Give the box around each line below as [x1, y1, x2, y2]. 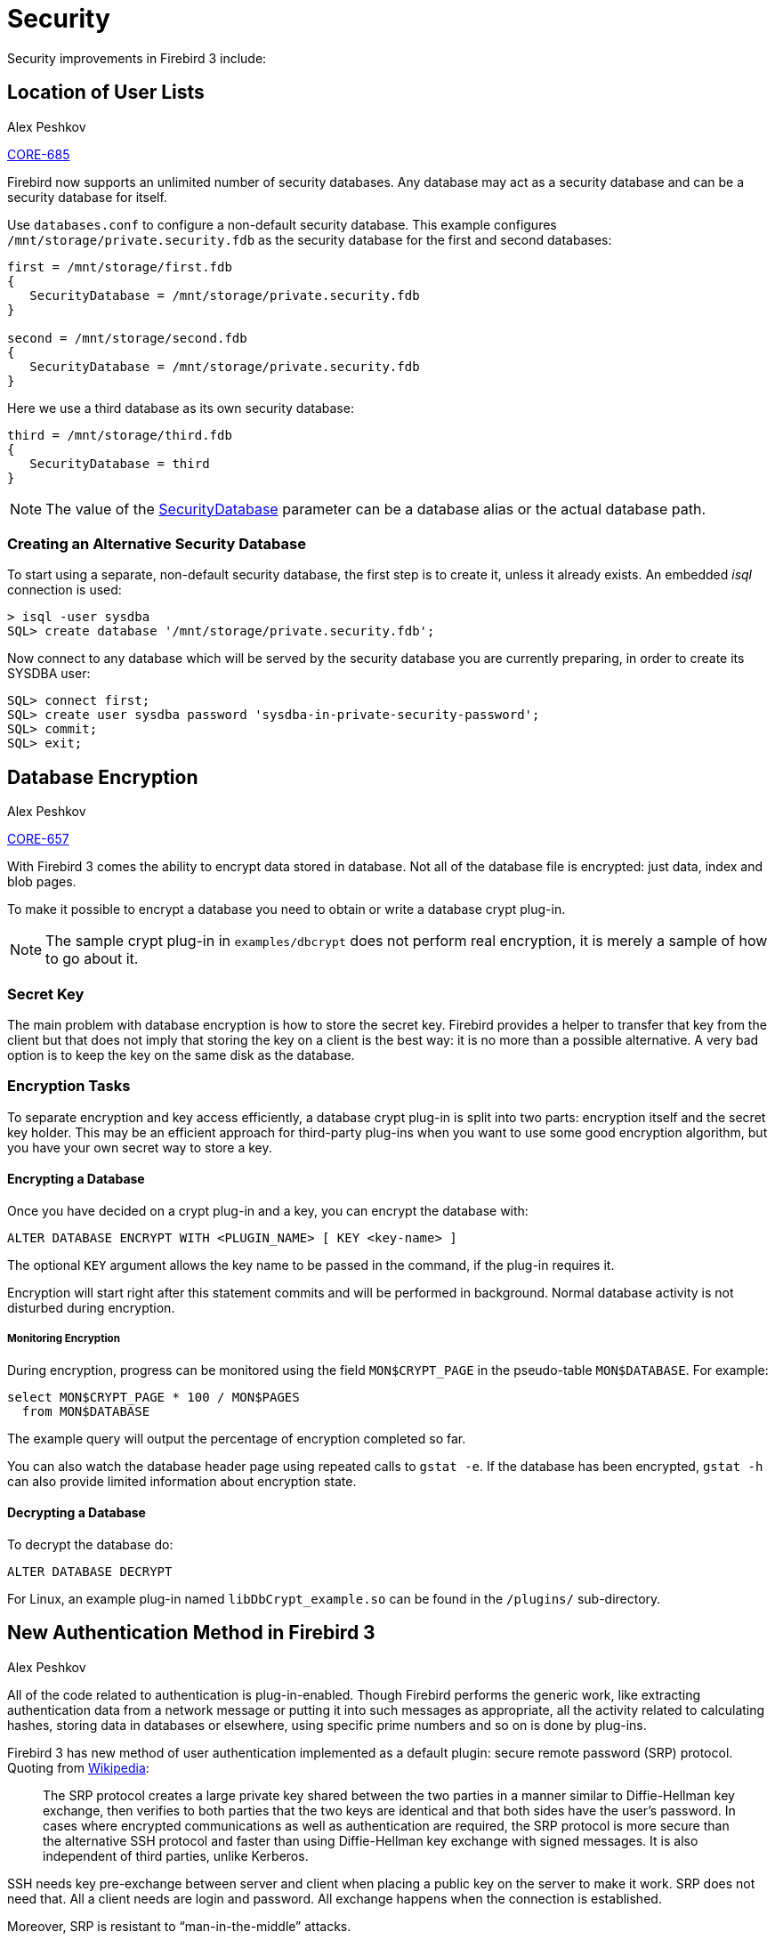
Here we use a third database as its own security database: [7, 400, 354, 416]
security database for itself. [7, 189, 167, 205]
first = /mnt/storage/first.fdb [7, 259, 232, 274]
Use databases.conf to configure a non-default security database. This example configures [7, 216, 557, 232]
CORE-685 [7, 146, 70, 162]
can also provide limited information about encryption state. [7, 1473, 357, 1489]
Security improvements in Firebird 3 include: [7, 50, 267, 66]
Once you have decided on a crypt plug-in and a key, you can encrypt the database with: [7, 1202, 529, 1218]
